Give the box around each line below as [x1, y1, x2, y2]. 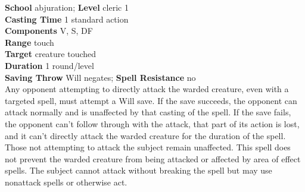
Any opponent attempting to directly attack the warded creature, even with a [5, 83, 289, 95]
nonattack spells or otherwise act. [5, 175, 127, 188]
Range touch [5, 36, 54, 48]
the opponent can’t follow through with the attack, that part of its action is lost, [5, 117, 300, 130]
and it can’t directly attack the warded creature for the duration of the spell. [5, 129, 286, 141]
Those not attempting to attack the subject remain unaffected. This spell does [5, 141, 291, 153]
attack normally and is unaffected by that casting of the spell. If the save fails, [5, 106, 291, 118]
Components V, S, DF [5, 24, 93, 37]
